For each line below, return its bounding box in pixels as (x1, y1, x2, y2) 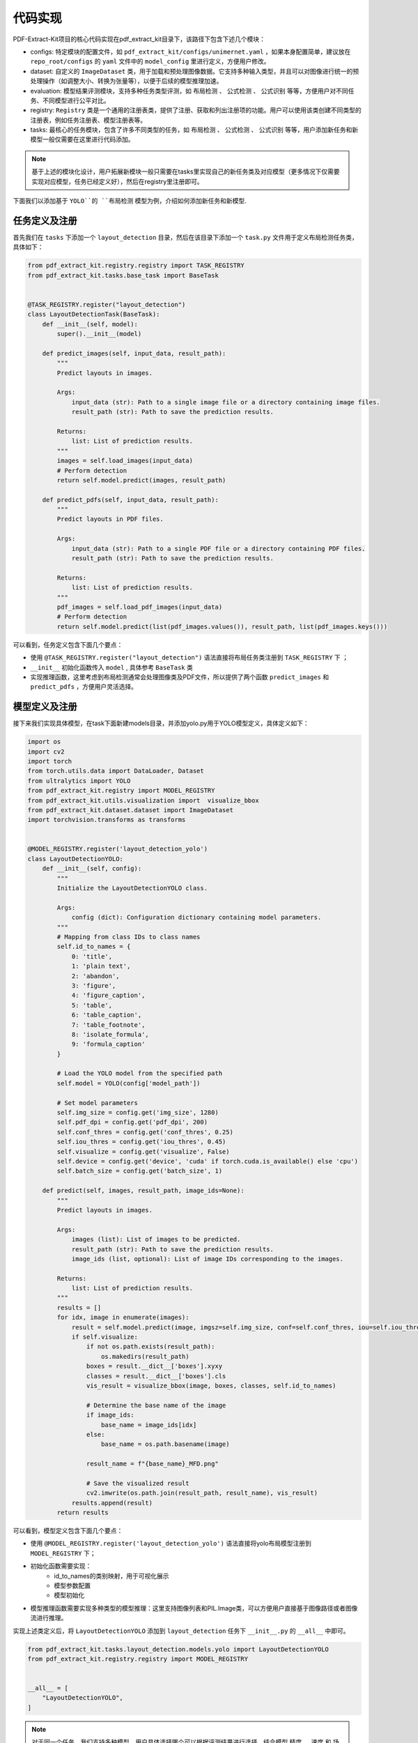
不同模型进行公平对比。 (42, 96, 110, 105)
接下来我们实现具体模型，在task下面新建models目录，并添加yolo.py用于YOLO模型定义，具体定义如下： (13, 719, 309, 728)
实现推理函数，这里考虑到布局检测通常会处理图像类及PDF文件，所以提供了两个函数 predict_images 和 (30, 673, 330, 681)
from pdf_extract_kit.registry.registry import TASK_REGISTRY (27, 261, 245, 270)
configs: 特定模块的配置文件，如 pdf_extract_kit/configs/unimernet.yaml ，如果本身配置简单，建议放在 (30, 47, 351, 56)
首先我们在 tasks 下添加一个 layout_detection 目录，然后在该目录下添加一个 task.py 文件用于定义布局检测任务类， (13, 233, 358, 241)
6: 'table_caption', (71, 1011, 142, 1019)
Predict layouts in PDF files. (56, 515, 164, 523)
